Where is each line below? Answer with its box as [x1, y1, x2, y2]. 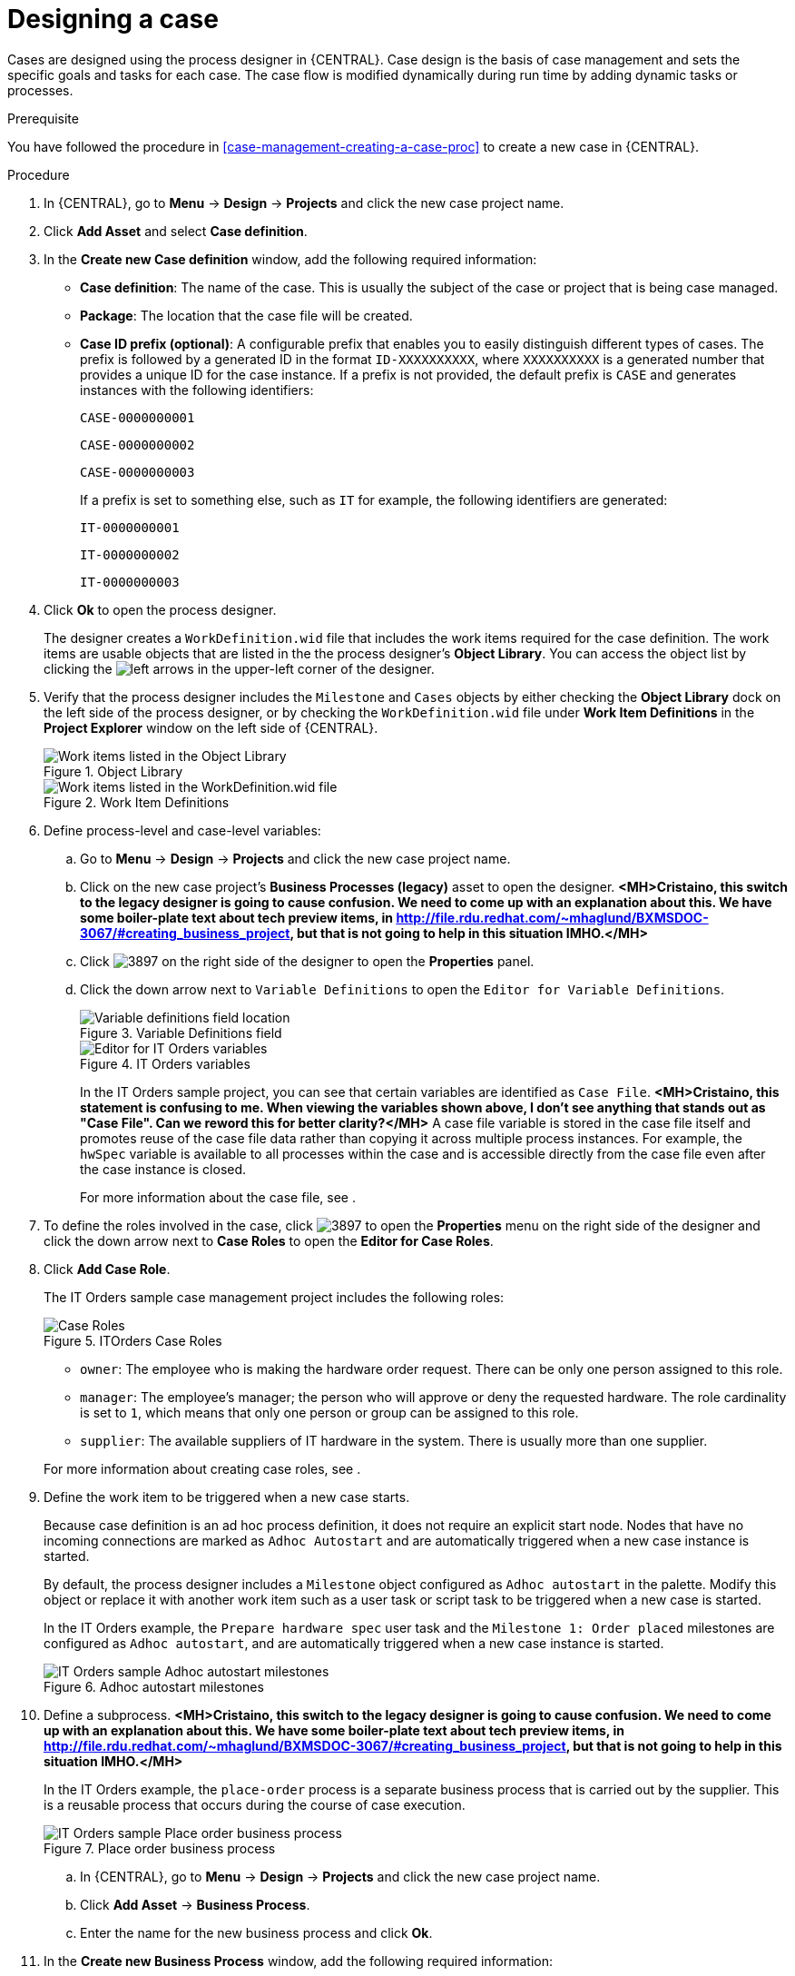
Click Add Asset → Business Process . [80, 1896, 310, 1912]
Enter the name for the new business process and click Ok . [80, 1924, 433, 1941]
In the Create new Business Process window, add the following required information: [44, 1952, 553, 1969]
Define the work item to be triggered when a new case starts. [44, 1488, 410, 1505]
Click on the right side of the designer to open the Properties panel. [80, 953, 535, 969]
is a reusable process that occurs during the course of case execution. [44, 1796, 466, 1813]
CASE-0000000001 [80, 410, 195, 425]
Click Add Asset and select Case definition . [44, 222, 308, 239]
